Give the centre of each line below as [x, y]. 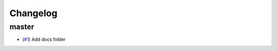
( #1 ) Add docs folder [44, 39]
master [22, 27]
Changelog [33, 13]
